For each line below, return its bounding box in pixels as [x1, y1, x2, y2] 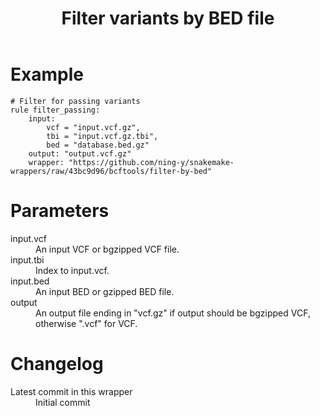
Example [10, 63, 84, 86]
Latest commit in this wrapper [10, 385, 133, 397]
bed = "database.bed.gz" [46, 140, 150, 150]
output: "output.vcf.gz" [28, 148, 132, 159]
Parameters [10, 200, 110, 222]
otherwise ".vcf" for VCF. [35, 317, 138, 329]
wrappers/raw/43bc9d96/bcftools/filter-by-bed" [10, 166, 213, 176]
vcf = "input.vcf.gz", [46, 122, 141, 132]
